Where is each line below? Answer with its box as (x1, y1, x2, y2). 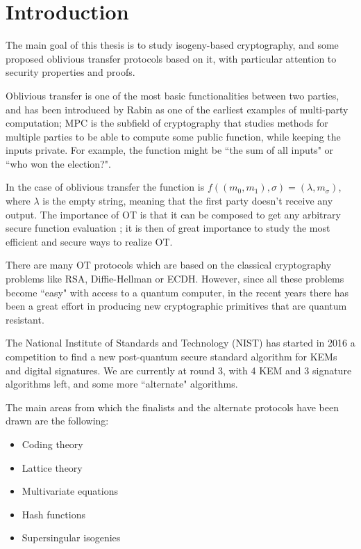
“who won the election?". (6, 156, 111, 170)
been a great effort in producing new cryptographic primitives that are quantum (6, 299, 347, 313)
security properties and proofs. (6, 65, 135, 79)
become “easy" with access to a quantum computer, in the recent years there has (6, 285, 349, 299)
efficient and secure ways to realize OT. (6, 234, 173, 248)
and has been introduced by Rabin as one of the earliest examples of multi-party (6, 102, 349, 116)
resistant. (6, 312, 44, 326)
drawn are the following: (6, 413, 109, 428)
